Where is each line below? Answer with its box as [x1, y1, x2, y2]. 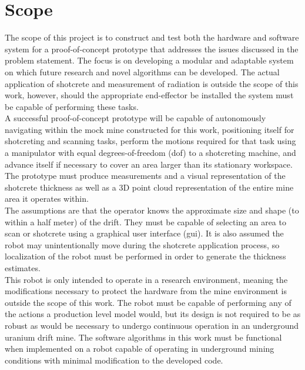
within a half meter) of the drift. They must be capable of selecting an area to [5, 215, 286, 228]
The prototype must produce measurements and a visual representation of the [5, 169, 286, 182]
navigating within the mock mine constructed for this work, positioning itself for [5, 123, 294, 135]
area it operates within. [5, 192, 89, 205]
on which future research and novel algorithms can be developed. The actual [5, 65, 280, 78]
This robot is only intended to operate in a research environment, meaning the [5, 273, 288, 285]
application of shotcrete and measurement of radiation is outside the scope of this [5, 77, 299, 89]
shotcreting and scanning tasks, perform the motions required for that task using [5, 135, 296, 147]
